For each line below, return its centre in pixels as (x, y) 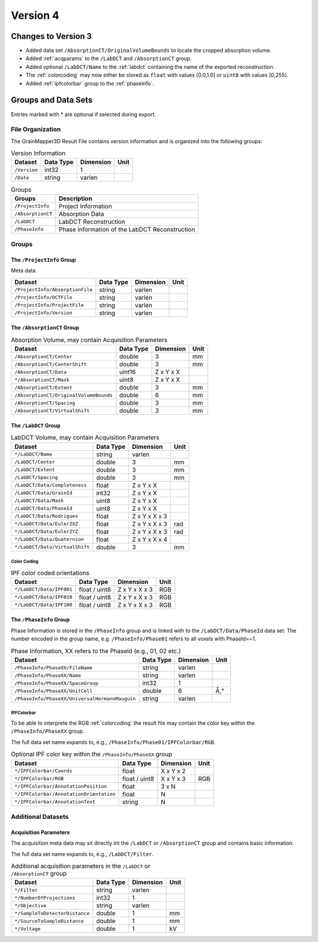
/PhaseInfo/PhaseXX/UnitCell (54, 691)
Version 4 (35, 15)
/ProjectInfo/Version (44, 313)
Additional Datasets (40, 817)
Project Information (85, 206)
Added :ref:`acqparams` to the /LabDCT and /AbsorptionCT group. (109, 58)
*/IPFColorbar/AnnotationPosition (61, 786)
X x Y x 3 (173, 779)
